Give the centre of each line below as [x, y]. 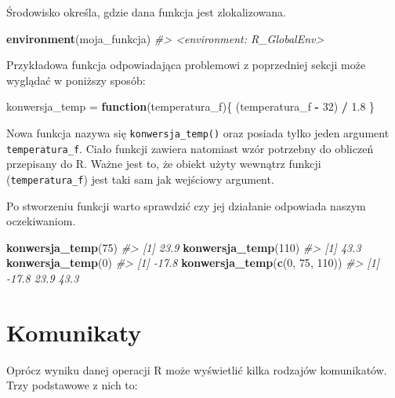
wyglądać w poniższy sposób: [76, 80]
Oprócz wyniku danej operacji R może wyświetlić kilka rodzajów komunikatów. [197, 369]
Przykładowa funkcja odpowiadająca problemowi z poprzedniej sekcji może [186, 65]
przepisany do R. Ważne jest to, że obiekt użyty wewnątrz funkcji [164, 164]
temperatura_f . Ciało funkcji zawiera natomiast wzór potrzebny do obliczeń [190, 148]
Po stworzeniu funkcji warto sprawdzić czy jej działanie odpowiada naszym [186, 205]
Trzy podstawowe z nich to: [72, 385]
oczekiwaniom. [41, 221]
